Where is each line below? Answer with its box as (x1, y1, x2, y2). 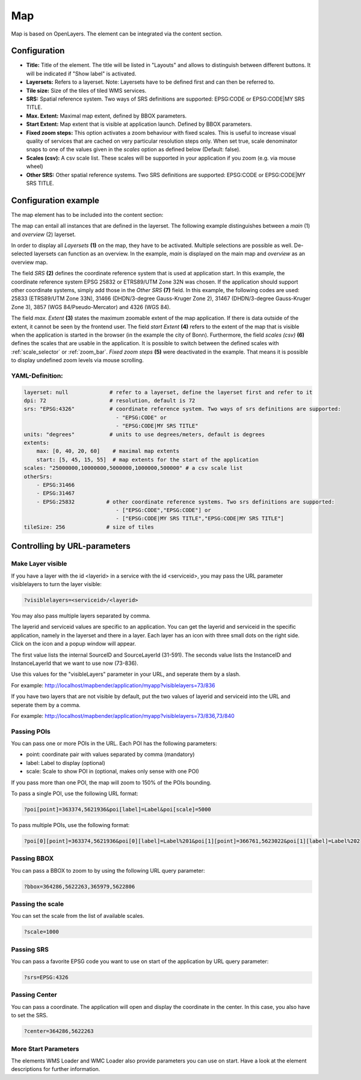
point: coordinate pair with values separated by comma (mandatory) (26, 751, 195, 758)
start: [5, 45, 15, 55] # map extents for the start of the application (36, 456, 259, 463)
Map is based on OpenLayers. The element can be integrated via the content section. (11, 30, 223, 37)
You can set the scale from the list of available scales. (11, 913, 144, 920)
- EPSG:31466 (36, 481, 75, 488)
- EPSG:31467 (36, 490, 75, 497)
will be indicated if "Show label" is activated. (26, 70, 137, 77)
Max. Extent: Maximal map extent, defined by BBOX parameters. (26, 112, 187, 119)
